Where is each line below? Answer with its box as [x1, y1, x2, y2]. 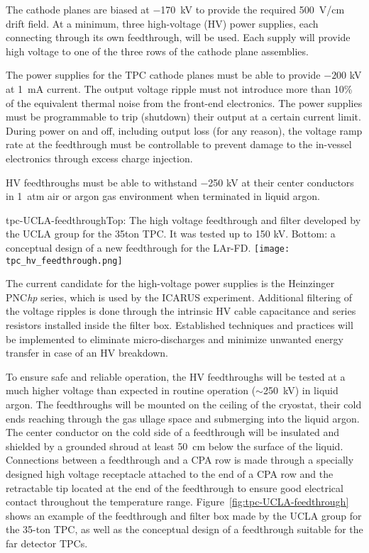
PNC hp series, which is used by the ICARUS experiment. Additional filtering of [6, 289, 353, 304]
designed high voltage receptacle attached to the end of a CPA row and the [6, 466, 334, 481]
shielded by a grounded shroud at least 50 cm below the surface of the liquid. [6, 438, 343, 453]
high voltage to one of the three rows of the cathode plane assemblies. [6, 43, 309, 58]
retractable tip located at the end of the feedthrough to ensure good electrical [6, 480, 343, 495]
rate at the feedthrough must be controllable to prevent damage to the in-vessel [6, 137, 352, 152]
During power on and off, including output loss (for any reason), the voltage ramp [6, 123, 363, 138]
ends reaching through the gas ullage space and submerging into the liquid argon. [6, 410, 360, 425]
